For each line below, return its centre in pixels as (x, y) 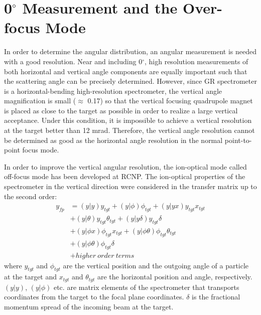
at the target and (31, 277)
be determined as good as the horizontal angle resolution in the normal (113, 140)
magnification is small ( (40, 101)
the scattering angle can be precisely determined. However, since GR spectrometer (130, 81)
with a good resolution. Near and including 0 (73, 61)
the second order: (31, 196)
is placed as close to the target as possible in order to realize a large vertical (121, 110)
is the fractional (216, 297)
